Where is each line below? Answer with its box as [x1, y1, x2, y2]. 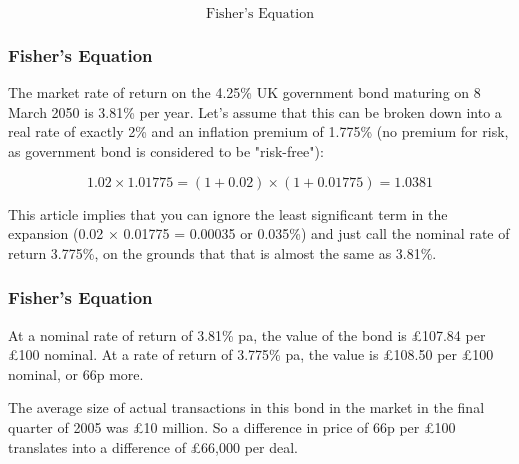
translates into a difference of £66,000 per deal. [8, 436, 298, 457]
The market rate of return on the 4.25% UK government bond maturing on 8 [8, 82, 481, 103]
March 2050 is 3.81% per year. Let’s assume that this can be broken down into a [8, 101, 502, 122]
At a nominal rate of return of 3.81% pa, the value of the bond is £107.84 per [8, 324, 486, 345]
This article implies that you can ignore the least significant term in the [8, 203, 448, 224]
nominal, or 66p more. [8, 363, 144, 384]
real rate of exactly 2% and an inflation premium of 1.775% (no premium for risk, [8, 121, 509, 142]
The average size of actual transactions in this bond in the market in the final [8, 397, 485, 418]
